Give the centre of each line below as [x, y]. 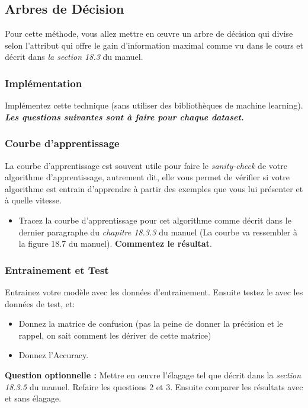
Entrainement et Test [57, 270]
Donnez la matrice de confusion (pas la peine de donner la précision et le [151, 323]
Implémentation [44, 83]
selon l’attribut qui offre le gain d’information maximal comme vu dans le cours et [154, 45]
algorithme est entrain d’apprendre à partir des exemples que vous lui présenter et [154, 188]
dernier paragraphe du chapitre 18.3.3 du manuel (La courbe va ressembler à [158, 232]
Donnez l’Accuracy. [54, 355]
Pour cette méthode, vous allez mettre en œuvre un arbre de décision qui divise [149, 34]
